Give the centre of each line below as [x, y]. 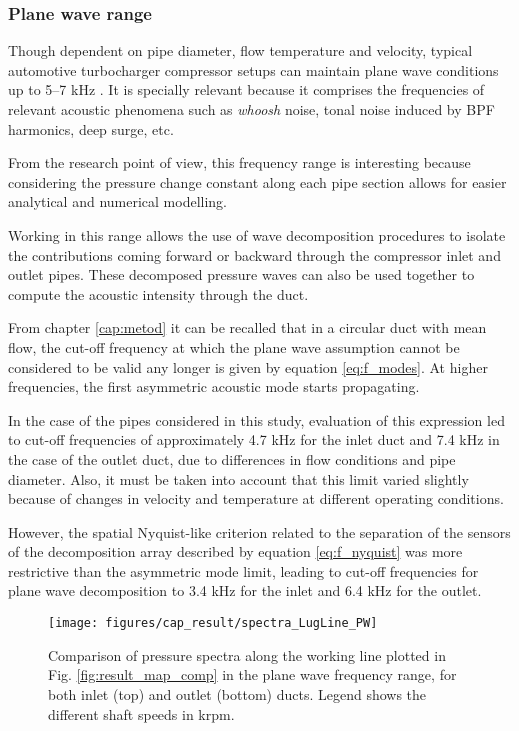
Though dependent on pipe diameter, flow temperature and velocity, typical [240, 50]
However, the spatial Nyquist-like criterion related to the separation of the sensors [259, 531]
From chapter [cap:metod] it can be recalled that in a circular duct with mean [247, 327]
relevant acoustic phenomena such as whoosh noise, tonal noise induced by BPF [251, 109]
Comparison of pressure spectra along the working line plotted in [247, 654]
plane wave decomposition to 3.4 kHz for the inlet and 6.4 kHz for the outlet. [245, 590]
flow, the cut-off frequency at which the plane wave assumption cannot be [234, 346]
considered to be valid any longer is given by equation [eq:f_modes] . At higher [248, 366]
